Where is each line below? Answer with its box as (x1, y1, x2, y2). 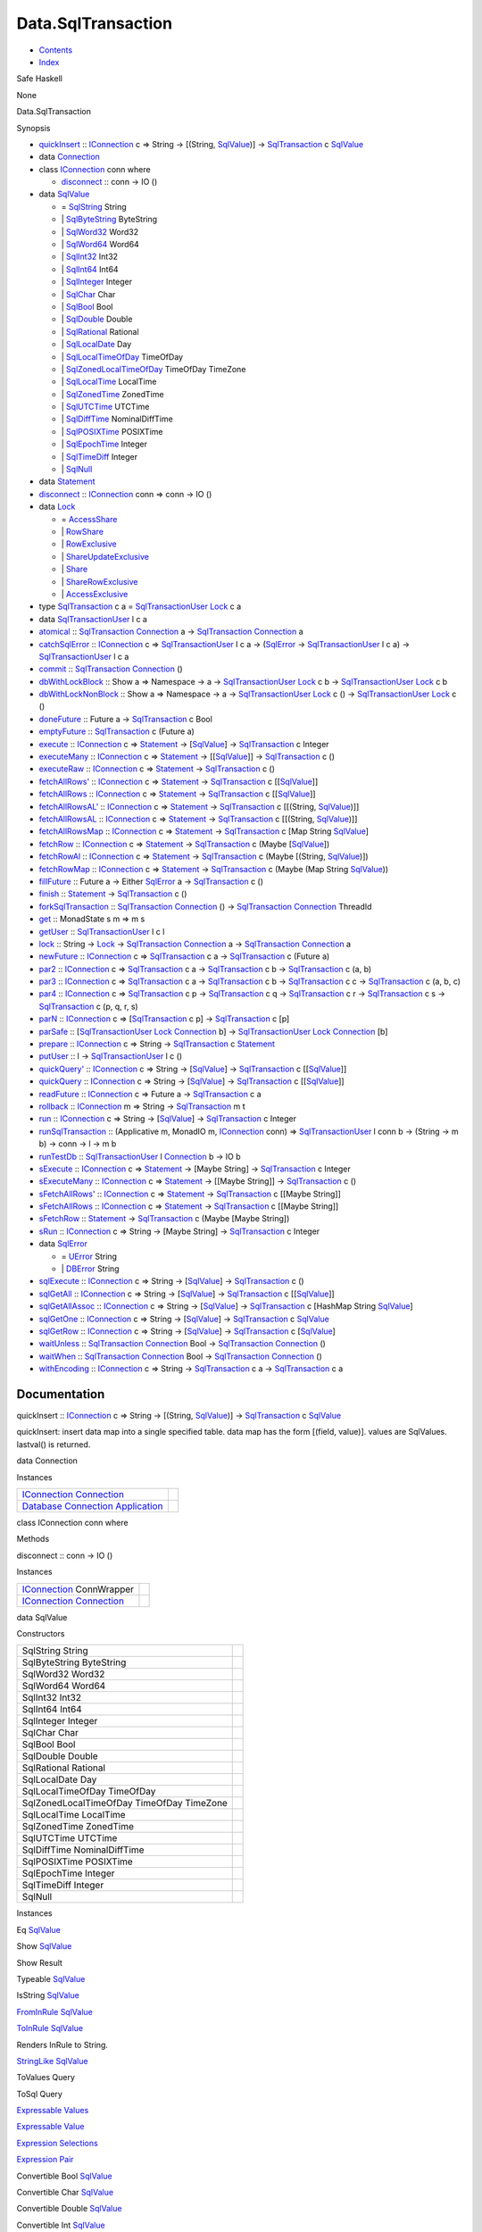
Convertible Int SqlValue (16, 2220, 106, 2230)
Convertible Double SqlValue (16, 2203, 122, 2214)
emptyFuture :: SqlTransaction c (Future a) (38, 726, 195, 737)
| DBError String (61, 1263, 120, 1274)
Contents (38, 45, 73, 55)
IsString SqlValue (16, 1990, 79, 2001)
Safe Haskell (16, 73, 62, 84)
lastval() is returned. (16, 1438, 91, 1450)
